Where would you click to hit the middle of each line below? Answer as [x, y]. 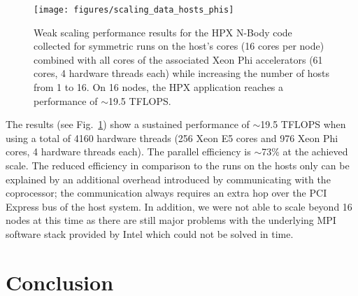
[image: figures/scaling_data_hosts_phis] [134, 10]
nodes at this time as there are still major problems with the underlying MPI [171, 220]
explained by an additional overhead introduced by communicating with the [168, 179]
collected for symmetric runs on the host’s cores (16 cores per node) [179, 46]
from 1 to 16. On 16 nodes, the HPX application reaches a [159, 87]
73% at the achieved [305, 151]
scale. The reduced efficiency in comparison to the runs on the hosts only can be [178, 165]
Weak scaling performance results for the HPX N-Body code [163, 32]
